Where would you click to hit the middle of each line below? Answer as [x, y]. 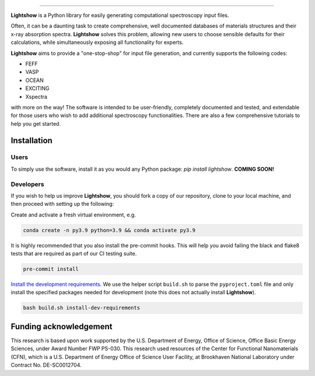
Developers [27, 184]
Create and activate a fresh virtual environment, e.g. [73, 215]
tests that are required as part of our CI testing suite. [74, 254]
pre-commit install [51, 269]
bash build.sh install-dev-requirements [81, 308]
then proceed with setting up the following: [62, 204]
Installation [32, 140]
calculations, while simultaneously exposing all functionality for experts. [97, 42]
